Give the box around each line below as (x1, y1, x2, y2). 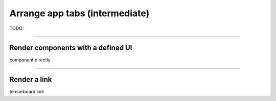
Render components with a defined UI (9, 44, 132, 52)
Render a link (9, 75, 52, 84)
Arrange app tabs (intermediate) (9, 8, 150, 19)
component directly (9, 57, 51, 63)
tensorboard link (9, 89, 44, 95)
